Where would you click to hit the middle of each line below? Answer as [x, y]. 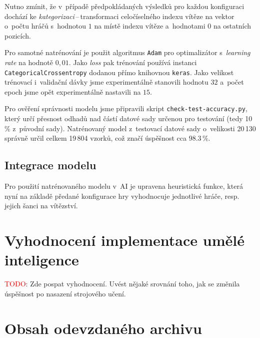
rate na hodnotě [29, 62]
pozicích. [18, 35]
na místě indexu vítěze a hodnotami [150, 26]
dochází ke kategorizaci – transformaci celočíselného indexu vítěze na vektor [119, 16]
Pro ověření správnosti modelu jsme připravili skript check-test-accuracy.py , [126, 108]
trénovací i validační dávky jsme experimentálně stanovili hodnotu [106, 82]
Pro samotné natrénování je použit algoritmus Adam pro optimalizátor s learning [127, 52]
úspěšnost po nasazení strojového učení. [65, 293]
